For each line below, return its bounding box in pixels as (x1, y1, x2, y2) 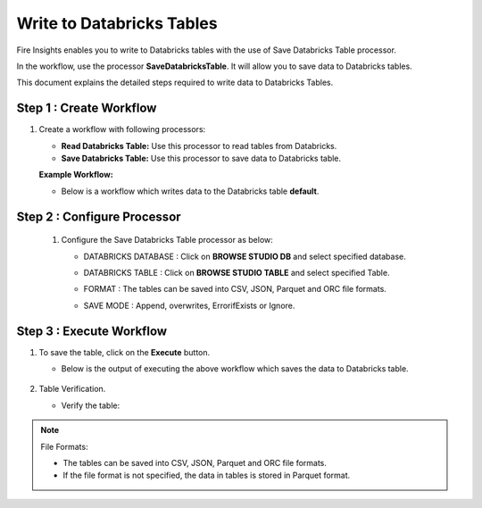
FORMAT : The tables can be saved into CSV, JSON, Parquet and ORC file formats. (83, 284, 387, 295)
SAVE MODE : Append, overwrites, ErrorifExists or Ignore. (83, 300, 295, 311)
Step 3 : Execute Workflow (16, 323, 168, 338)
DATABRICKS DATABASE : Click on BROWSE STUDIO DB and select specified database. (83, 251, 406, 262)
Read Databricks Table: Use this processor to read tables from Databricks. (61, 140, 337, 151)
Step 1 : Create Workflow (16, 101, 157, 116)
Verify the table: (61, 400, 120, 411)
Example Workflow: (38, 170, 113, 180)
